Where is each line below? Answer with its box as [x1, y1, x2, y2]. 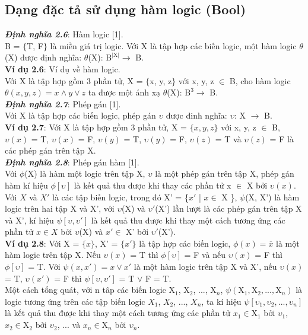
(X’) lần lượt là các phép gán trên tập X [155, 202, 302, 215]
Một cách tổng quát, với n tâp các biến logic [5, 283, 166, 296]
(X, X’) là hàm [245, 190, 300, 203]
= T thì [130, 248, 158, 261]
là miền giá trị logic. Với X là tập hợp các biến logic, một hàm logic [50, 39, 297, 52]
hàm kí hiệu [5, 178, 48, 191]
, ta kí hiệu [201, 295, 242, 307]
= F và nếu [184, 248, 226, 261]
